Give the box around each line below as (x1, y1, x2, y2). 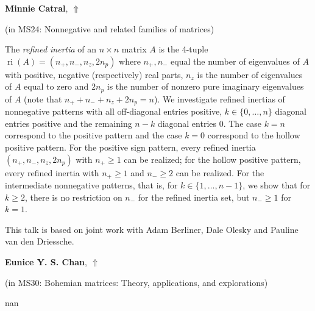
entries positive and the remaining (5, 116, 132, 129)
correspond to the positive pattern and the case (5, 129, 182, 141)
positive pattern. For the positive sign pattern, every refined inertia (5, 141, 256, 154)
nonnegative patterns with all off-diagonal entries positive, (5, 105, 222, 118)
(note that (24, 92, 62, 105)
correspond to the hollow (207, 129, 300, 141)
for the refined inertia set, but (138, 190, 250, 203)
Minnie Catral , (5, 2, 68, 14)
